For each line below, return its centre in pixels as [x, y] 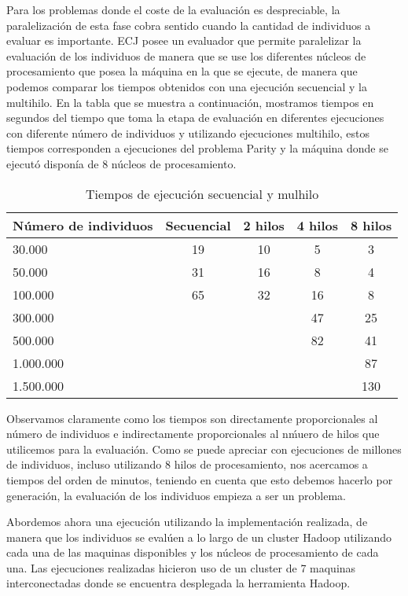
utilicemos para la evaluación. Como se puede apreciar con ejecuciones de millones [204, 449]
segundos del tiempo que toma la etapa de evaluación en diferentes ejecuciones [195, 118]
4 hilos [317, 225]
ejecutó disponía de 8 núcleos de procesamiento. [121, 163]
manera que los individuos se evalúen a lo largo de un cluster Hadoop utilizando [199, 537]
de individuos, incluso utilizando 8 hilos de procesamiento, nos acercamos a [187, 464]
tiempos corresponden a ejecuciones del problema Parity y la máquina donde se [197, 148]
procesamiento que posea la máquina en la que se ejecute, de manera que [182, 71]
